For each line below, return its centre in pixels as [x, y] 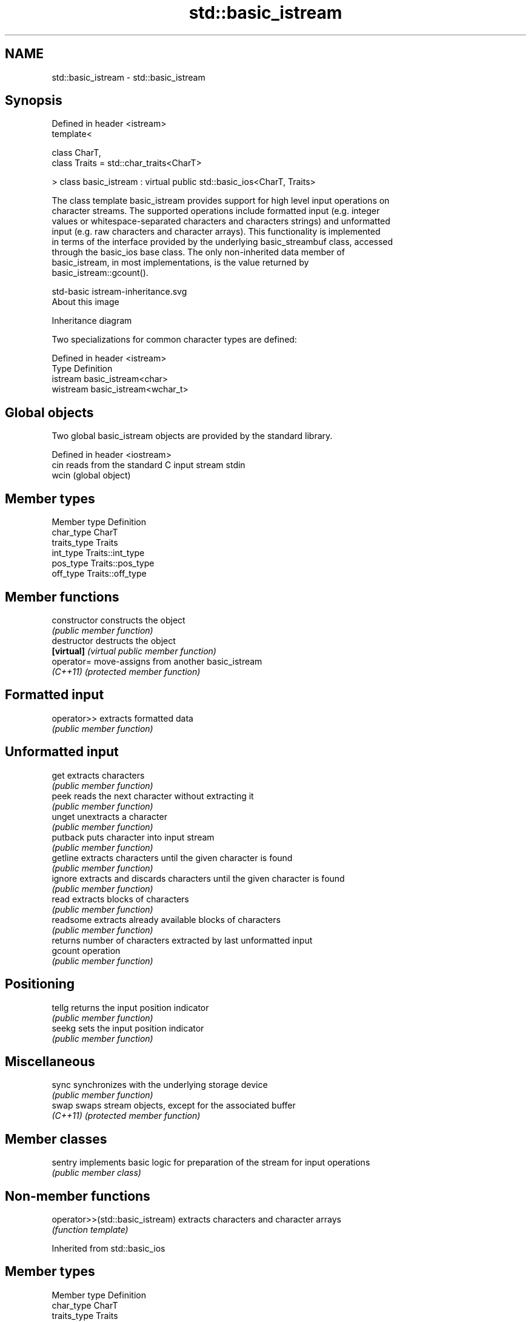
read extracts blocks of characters [120, 899]
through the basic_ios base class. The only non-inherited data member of [198, 252]
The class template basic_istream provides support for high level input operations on [221, 201]
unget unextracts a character [109, 816]
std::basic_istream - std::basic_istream [129, 77]
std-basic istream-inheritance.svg [119, 292]
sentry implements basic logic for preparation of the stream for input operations [211, 1163]
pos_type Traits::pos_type [103, 563]
